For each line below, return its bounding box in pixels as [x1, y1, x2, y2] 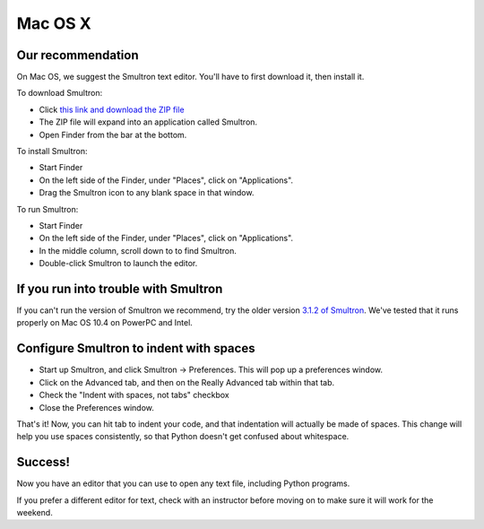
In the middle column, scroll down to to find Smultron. [39, 245, 238, 256]
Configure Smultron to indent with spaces [16, 341, 255, 356]
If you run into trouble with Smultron [16, 281, 223, 296]
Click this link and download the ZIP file [39, 104, 185, 115]
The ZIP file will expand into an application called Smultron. [39, 117, 258, 127]
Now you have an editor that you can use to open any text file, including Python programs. [16, 478, 350, 489]
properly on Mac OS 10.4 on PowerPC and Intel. [16, 317, 193, 328]
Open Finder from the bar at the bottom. [39, 129, 187, 140]
